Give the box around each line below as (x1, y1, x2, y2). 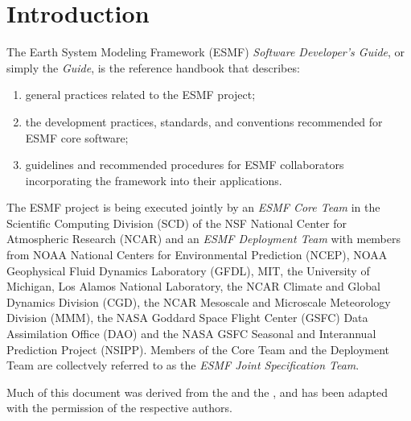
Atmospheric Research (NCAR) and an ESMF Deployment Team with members (6, 230, 401, 247)
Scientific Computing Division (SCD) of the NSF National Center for (6, 214, 347, 231)
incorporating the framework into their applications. (25, 171, 282, 188)
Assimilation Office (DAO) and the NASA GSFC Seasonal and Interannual (6, 325, 376, 342)
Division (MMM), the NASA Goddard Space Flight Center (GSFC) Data (6, 309, 368, 326)
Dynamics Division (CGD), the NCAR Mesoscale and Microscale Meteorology (6, 293, 391, 310)
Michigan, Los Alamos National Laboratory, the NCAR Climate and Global (6, 278, 380, 295)
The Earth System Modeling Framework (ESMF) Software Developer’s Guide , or (6, 43, 405, 60)
